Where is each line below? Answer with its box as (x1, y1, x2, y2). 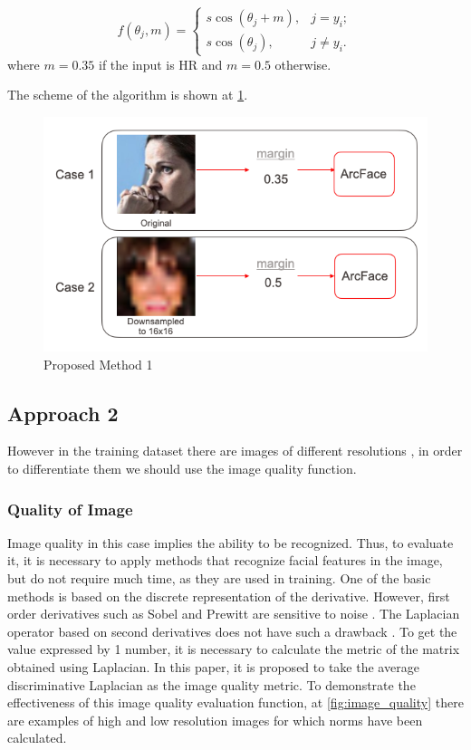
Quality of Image (7, 497, 133, 520)
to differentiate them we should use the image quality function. (7, 459, 357, 478)
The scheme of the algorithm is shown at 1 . (7, 85, 248, 104)
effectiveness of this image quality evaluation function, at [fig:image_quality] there (7, 693, 464, 712)
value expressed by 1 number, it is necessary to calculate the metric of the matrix (7, 639, 460, 659)
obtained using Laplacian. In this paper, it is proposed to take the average (7, 658, 419, 677)
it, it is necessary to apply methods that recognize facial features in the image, (7, 551, 443, 570)
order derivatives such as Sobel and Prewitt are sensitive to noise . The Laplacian (7, 604, 460, 623)
